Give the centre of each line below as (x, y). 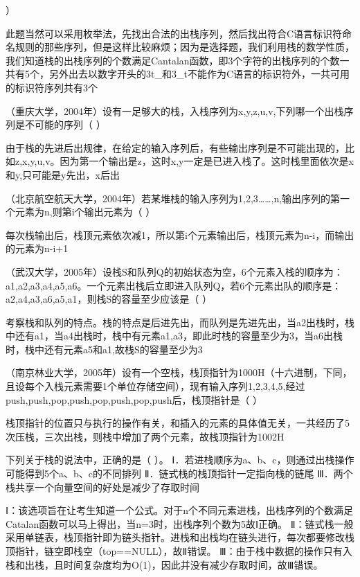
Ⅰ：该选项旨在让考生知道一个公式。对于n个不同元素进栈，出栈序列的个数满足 (179, 510)
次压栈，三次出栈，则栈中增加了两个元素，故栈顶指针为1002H (145, 436)
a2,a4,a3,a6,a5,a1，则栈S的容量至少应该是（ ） (109, 299)
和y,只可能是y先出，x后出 (63, 174)
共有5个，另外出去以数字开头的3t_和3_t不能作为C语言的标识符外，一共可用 (178, 74)
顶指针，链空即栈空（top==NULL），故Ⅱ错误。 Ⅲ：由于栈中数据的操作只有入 (179, 551)
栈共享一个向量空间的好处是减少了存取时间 (102, 487)
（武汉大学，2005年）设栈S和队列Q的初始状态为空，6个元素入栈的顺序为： (174, 271)
